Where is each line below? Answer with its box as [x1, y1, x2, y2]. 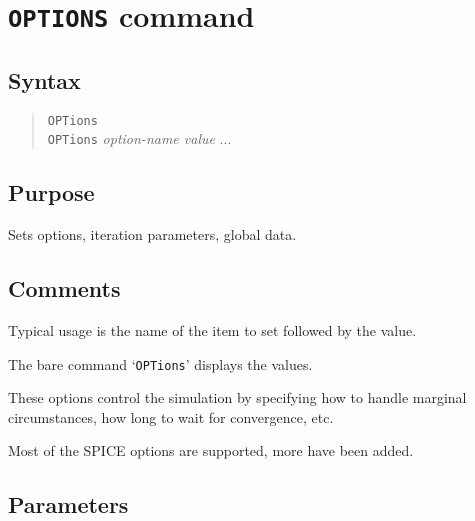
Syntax [8, 64, 81, 95]
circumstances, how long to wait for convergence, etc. [8, 406, 334, 427]
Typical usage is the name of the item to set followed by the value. [8, 320, 417, 341]
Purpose [8, 177, 95, 208]
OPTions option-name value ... [47, 128, 232, 149]
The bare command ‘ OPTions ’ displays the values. [8, 353, 313, 374]
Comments [8, 273, 121, 304]
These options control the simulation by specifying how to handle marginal [8, 387, 467, 408]
